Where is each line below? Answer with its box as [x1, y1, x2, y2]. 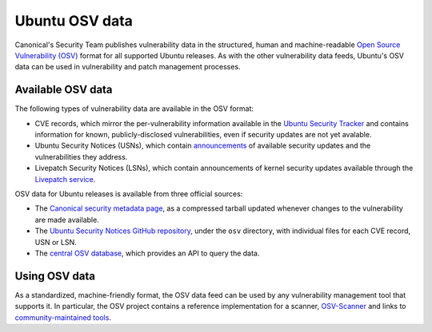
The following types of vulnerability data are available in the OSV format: [14, 104, 254, 113]
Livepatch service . [34, 174, 96, 184]
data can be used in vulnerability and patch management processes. [14, 62, 241, 72]
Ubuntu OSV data [14, 12, 134, 30]
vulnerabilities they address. [34, 152, 128, 161]
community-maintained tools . [14, 312, 112, 322]
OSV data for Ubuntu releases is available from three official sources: [14, 188, 243, 199]
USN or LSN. [34, 237, 77, 247]
